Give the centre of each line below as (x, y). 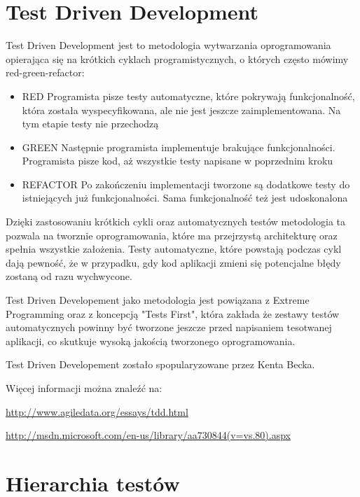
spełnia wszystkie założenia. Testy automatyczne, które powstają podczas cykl (174, 249)
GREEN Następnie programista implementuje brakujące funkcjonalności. (179, 147)
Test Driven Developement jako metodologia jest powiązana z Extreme (158, 300)
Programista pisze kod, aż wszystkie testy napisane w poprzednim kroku (178, 161)
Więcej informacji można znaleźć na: (84, 388)
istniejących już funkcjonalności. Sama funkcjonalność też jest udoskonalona (185, 198)
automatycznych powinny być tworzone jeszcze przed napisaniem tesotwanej (169, 327)
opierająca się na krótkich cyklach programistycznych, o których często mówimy (177, 58)
